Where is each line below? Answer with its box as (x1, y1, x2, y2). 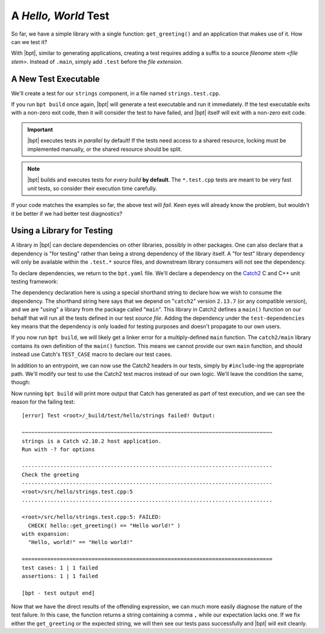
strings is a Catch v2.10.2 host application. (22, 437, 162, 445)
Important (27, 125, 54, 133)
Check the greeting (22, 471, 79, 478)
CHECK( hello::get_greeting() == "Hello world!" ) (28, 522, 181, 529)
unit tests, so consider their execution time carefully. (27, 185, 158, 192)
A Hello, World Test (11, 9, 110, 22)
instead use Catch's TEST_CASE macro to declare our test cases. (11, 350, 172, 358)
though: (11, 379, 31, 386)
